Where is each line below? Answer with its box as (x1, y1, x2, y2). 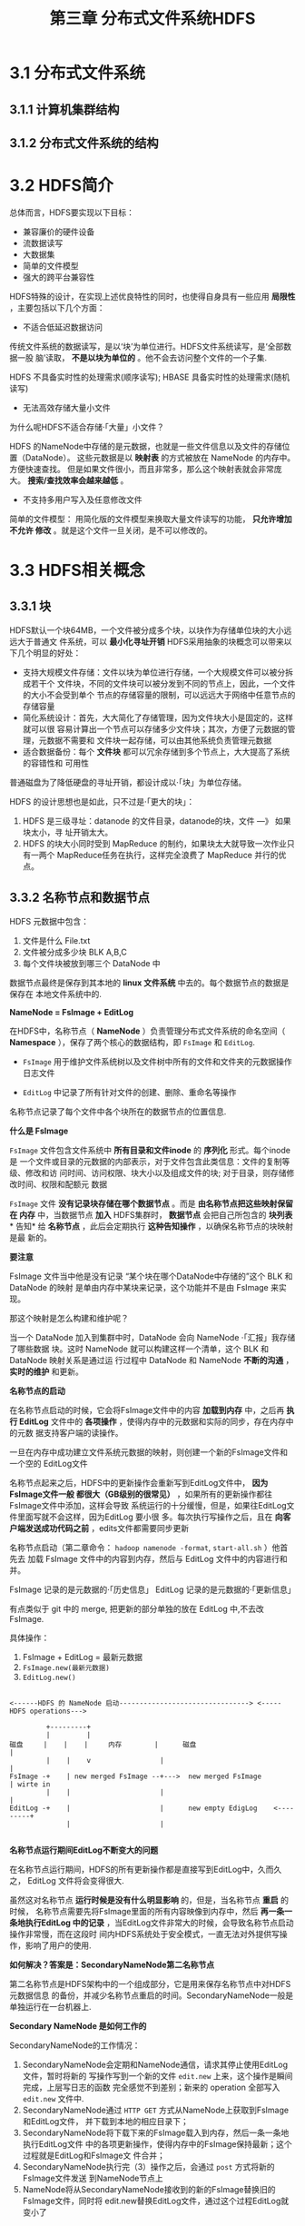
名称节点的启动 (9, 1385, 65, 1396)
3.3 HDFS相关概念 (9, 560, 145, 581)
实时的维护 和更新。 (9, 1366, 84, 1377)
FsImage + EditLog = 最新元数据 (22, 1651, 143, 1662)
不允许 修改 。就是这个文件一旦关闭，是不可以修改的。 (9, 524, 213, 536)
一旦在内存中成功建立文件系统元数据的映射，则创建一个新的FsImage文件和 (9, 1446, 289, 1458)
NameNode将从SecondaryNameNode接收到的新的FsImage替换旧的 (22, 2183, 276, 2194)
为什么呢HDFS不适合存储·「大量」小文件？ (9, 421, 165, 432)
